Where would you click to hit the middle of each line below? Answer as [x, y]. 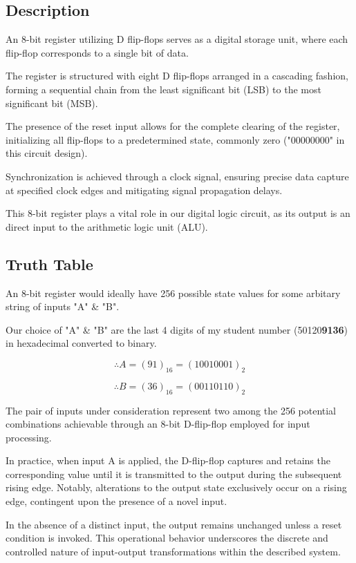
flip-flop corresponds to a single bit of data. [97, 52]
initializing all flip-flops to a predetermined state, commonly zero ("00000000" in [175, 139]
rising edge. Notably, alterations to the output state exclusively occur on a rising [176, 487]
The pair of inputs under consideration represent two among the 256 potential [171, 410]
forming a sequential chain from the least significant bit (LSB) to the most [163, 89]
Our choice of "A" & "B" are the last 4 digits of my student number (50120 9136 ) [177, 329]
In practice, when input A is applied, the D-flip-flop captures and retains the [168, 460]
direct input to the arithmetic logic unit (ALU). [107, 226]
